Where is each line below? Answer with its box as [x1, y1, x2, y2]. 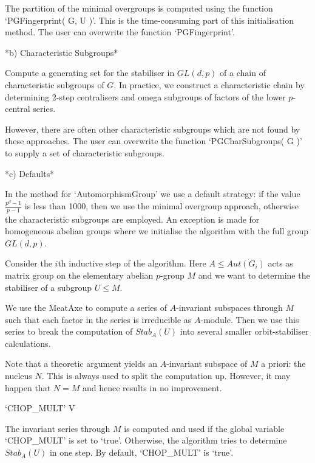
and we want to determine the [198, 268, 310, 281]
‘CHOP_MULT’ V [5, 402, 75, 414]
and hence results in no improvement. [82, 381, 222, 394]
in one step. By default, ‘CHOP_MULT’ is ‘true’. [49, 446, 234, 459]
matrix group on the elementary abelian [5, 268, 154, 281]
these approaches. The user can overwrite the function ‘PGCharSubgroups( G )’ [5, 134, 302, 147]
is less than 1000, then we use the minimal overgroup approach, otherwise [24, 199, 299, 212]
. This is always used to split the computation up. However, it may [41, 369, 291, 382]
